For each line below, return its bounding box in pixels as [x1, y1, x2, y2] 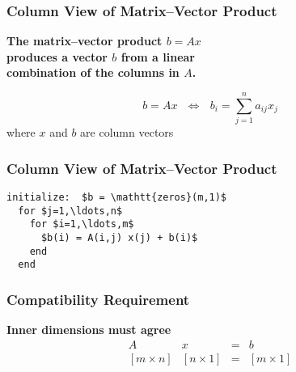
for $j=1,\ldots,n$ [18, 205, 123, 217]
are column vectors [80, 124, 174, 141]
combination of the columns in [6, 64, 180, 81]
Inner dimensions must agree [6, 321, 171, 338]
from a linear [121, 48, 195, 65]
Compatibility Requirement [6, 289, 190, 309]
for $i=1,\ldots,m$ [29, 218, 134, 230]
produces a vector [6, 48, 108, 65]
